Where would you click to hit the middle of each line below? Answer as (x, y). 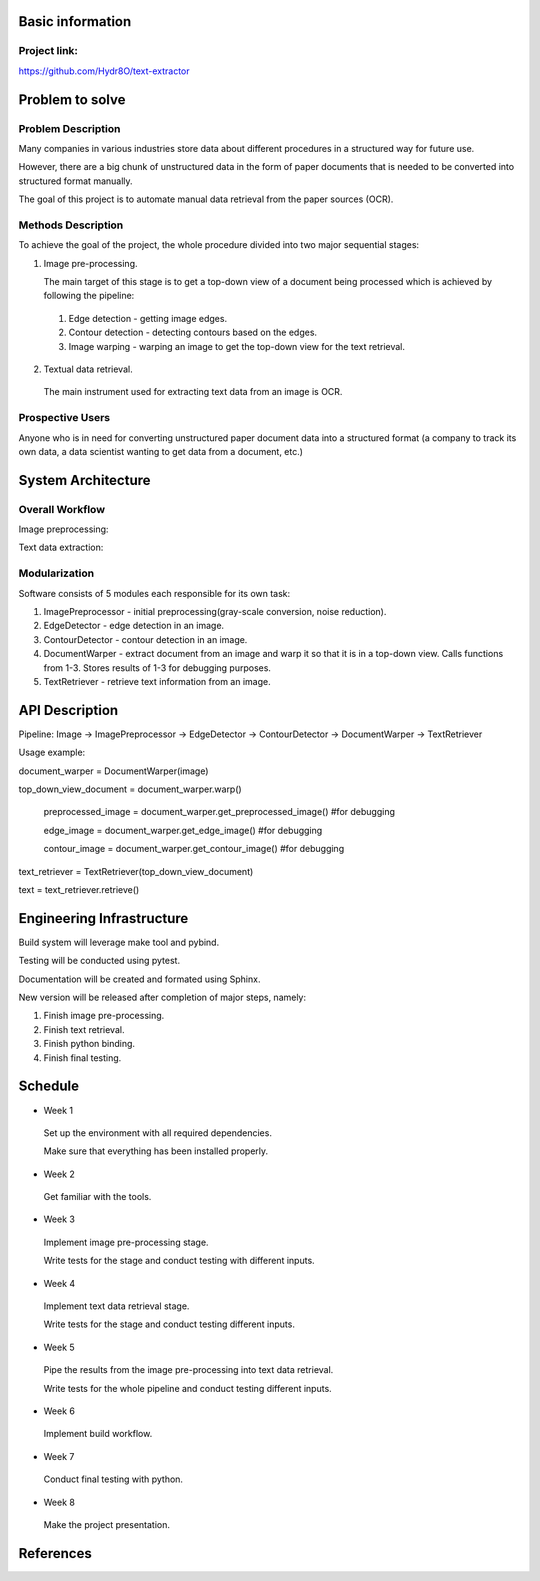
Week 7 (59, 1456)
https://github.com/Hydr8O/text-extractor (104, 71)
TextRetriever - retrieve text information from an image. (157, 681)
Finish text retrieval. (84, 1029)
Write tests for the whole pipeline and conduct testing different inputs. (187, 1388)
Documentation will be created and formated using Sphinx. (139, 979)
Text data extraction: (61, 547)
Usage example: (52, 752)
